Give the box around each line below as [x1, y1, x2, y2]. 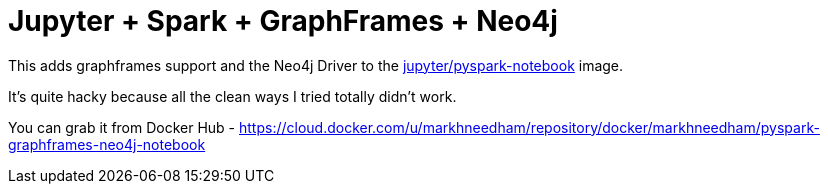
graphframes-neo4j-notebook [8, 135, 206, 153]
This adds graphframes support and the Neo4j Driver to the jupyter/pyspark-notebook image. [8, 56, 624, 74]
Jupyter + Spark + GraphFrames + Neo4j [8, 4, 558, 38]
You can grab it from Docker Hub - [8, 118, 236, 136]
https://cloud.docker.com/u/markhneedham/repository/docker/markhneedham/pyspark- [239, 118, 820, 136]
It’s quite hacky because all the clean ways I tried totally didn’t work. [8, 87, 457, 105]
